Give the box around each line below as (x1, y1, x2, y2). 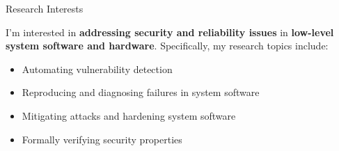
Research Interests (6, 1, 84, 15)
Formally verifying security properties (22, 132, 182, 146)
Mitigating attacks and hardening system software (22, 108, 236, 122)
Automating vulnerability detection (22, 61, 173, 76)
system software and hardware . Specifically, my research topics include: (6, 38, 329, 53)
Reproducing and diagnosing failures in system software (22, 85, 260, 100)
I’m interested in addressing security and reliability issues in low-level (6, 24, 334, 39)
